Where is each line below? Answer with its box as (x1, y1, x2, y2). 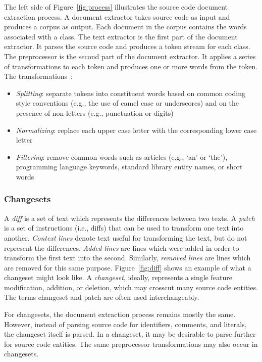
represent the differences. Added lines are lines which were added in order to (4, 242, 239, 253)
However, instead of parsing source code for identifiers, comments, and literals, (4, 319, 247, 329)
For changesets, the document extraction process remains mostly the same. (4, 309, 236, 320)
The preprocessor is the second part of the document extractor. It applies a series (4, 51, 256, 61)
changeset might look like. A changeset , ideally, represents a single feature (4, 272, 232, 283)
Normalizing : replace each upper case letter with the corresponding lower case (16, 124, 257, 135)
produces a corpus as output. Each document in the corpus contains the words (4, 21, 247, 32)
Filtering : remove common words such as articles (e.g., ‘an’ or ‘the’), (16, 151, 228, 162)
